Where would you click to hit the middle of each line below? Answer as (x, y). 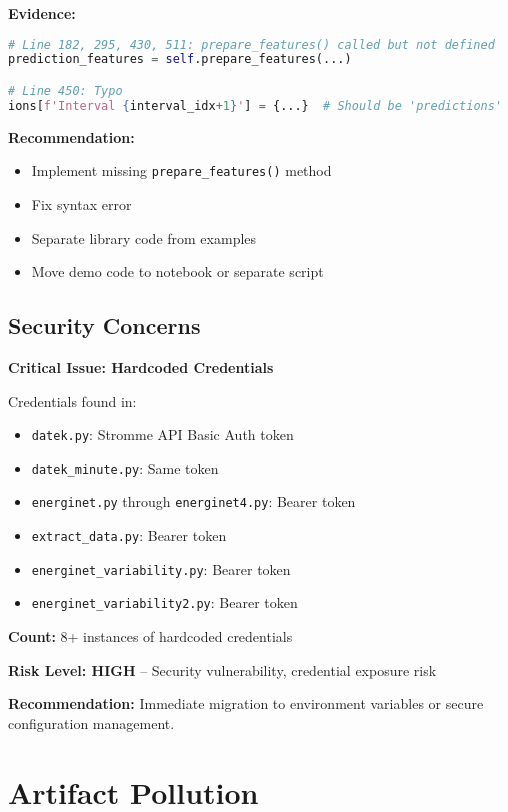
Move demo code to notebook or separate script (177, 271)
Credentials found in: (72, 400)
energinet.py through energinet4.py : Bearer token (193, 501)
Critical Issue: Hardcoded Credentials (141, 366)
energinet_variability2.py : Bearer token (164, 602)
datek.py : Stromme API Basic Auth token (162, 434)
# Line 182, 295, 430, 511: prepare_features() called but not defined (251, 44)
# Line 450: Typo (65, 91)
